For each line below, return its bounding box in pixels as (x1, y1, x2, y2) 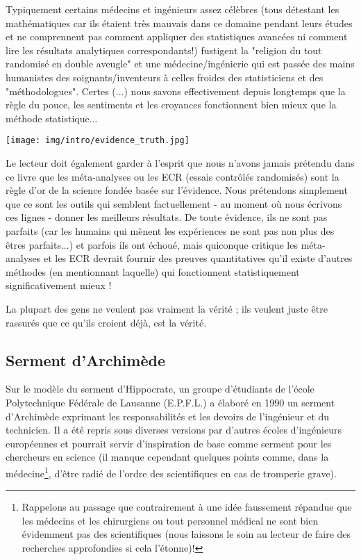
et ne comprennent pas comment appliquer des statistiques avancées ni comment (6, 29, 348, 44)
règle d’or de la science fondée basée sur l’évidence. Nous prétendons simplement (6, 183, 348, 197)
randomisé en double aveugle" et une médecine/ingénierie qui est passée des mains (6, 56, 355, 71)
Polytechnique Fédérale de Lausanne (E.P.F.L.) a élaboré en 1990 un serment (6, 395, 335, 409)
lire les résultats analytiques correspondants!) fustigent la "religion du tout (6, 42, 322, 57)
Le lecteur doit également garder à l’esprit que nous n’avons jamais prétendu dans (6, 156, 355, 170)
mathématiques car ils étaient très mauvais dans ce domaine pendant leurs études (6, 15, 353, 30)
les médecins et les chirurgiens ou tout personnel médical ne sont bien (22, 513, 319, 527)
